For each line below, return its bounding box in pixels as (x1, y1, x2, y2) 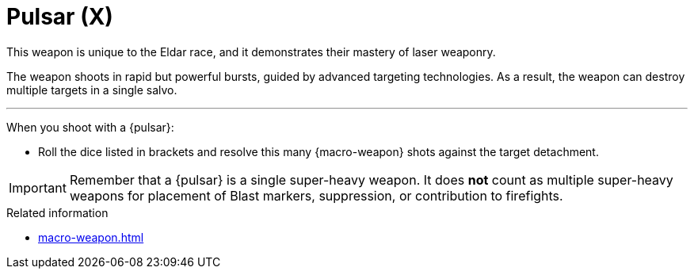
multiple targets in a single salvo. (6, 82, 177, 97)
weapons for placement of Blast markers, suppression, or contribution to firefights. (69, 187, 563, 204)
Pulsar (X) (6, 3, 113, 30)
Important (9, 179, 67, 196)
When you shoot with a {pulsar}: (6, 120, 174, 134)
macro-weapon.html (38, 230, 144, 244)
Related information (6, 205, 109, 220)
